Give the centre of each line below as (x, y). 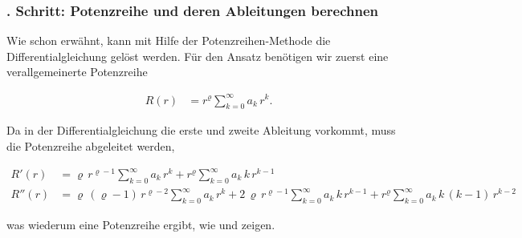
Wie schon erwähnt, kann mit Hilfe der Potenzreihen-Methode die (169, 40)
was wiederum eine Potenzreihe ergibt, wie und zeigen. (141, 225)
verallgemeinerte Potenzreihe (77, 72)
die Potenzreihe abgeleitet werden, (91, 145)
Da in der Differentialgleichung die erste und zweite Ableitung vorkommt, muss (201, 130)
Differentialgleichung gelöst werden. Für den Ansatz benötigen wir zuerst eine (198, 56)
